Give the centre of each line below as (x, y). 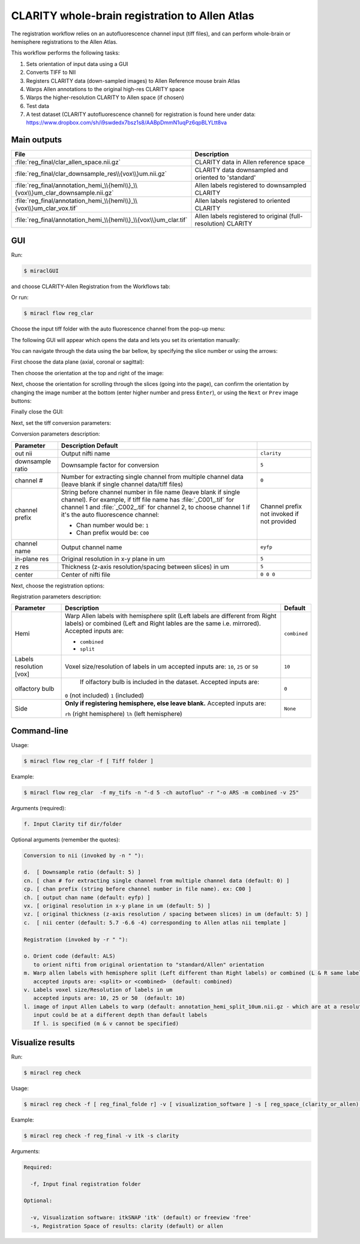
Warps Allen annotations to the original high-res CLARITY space (105, 89)
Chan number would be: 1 (112, 525)
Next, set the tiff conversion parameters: (61, 422)
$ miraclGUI (41, 271)
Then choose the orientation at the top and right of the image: (88, 373)
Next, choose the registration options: (58, 586)
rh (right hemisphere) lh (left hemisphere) (124, 714)
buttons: (21, 401)
